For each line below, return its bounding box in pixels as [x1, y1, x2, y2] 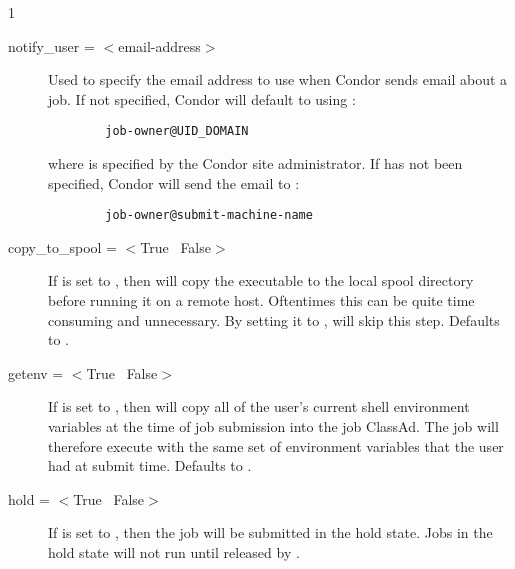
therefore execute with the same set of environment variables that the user [48, 435, 504, 456]
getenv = [8, 362, 64, 383]
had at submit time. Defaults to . [48, 455, 252, 476]
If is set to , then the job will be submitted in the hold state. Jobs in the [48, 522, 493, 543]
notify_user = [8, 35, 95, 56]
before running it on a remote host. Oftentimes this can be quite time [48, 290, 475, 311]
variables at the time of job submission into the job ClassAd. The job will [48, 416, 499, 437]
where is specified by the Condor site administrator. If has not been [48, 153, 463, 174]
